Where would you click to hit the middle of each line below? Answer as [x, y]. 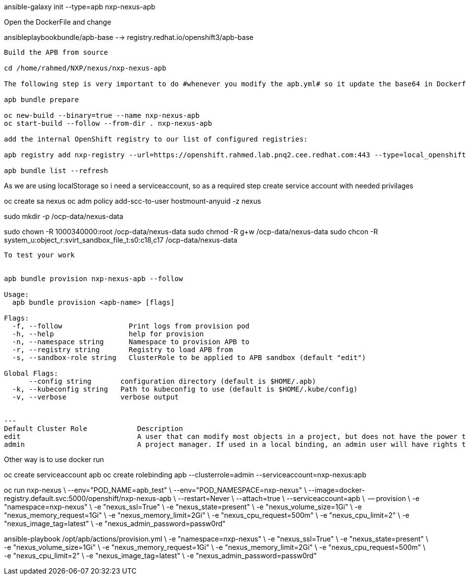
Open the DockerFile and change [58, 22]
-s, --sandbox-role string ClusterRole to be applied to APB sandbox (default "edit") [189, 358]
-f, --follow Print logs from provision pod [131, 326]
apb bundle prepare [41, 100]
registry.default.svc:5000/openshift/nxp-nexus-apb [88, 498]
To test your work [39, 255]
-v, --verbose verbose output [96, 397]
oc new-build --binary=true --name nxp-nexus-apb [102, 115]
